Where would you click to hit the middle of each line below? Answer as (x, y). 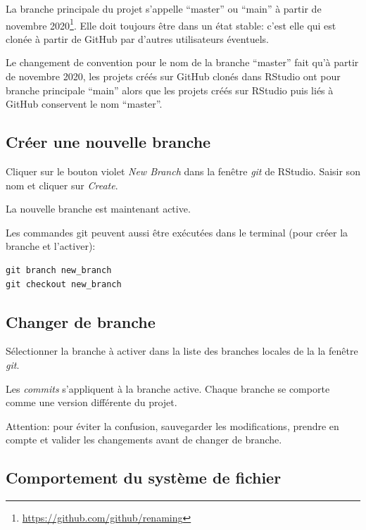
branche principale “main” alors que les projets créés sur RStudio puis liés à (170, 90)
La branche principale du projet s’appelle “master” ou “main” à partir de (164, 8)
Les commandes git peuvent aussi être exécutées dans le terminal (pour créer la (177, 232)
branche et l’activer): (51, 246)
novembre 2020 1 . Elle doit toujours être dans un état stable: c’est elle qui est (171, 24)
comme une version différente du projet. (91, 402)
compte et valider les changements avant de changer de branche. (144, 440)
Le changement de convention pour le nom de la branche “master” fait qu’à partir (182, 62)
